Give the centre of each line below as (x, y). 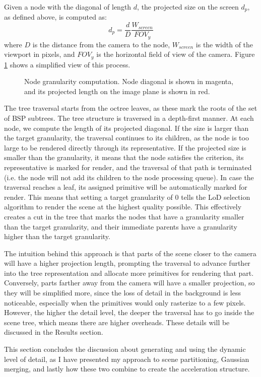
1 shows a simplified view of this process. (67, 64)
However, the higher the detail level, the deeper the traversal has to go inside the (129, 312)
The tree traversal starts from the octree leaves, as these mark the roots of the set (131, 108)
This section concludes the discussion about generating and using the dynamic (125, 349)
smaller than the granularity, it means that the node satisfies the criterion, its (124, 157)
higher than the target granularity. (57, 236)
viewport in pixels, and (40, 54)
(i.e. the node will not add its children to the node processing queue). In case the (129, 177)
